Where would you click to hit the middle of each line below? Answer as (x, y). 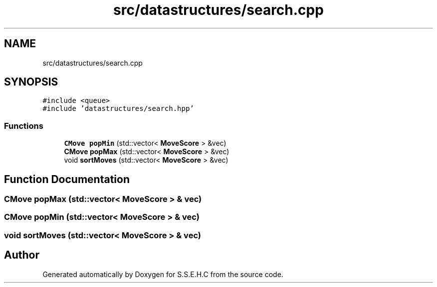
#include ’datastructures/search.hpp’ (118, 109)
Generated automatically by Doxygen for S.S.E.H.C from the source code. (163, 274)
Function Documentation (67, 179)
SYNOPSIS (31, 82)
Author (22, 255)
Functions (24, 126)
